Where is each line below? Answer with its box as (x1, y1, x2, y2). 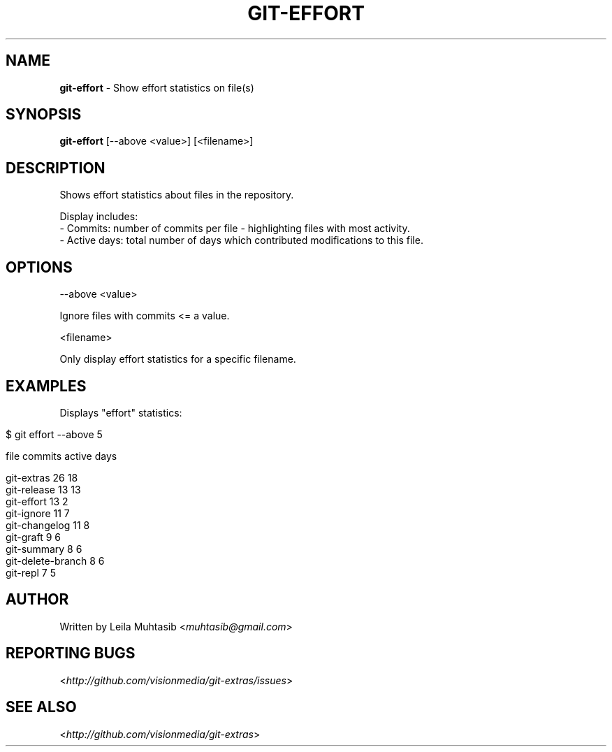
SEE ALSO (6, 698, 77, 716)
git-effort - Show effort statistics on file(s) (59, 81, 254, 94)
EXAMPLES (6, 377, 87, 395)
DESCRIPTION (6, 159, 105, 177)
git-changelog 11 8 (6, 519, 90, 531)
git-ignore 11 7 (6, 507, 70, 519)
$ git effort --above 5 (6, 428, 103, 440)
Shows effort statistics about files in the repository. (59, 189, 294, 201)
